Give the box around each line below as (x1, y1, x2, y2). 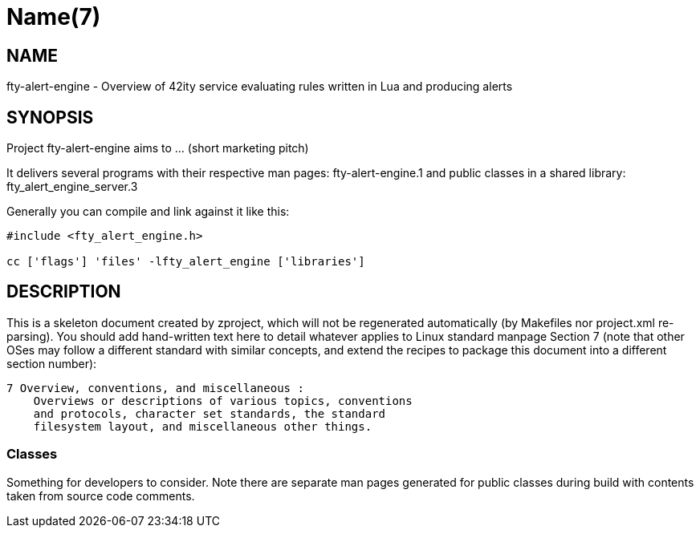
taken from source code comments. (6, 488, 195, 503)
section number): (6, 356, 97, 370)
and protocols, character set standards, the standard (33, 407, 386, 420)
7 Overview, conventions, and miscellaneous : (6, 381, 304, 394)
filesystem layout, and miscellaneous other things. (33, 419, 372, 433)
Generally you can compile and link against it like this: (6, 204, 290, 219)
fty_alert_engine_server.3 (6, 180, 138, 194)
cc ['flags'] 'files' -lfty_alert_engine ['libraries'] (6, 255, 365, 269)
